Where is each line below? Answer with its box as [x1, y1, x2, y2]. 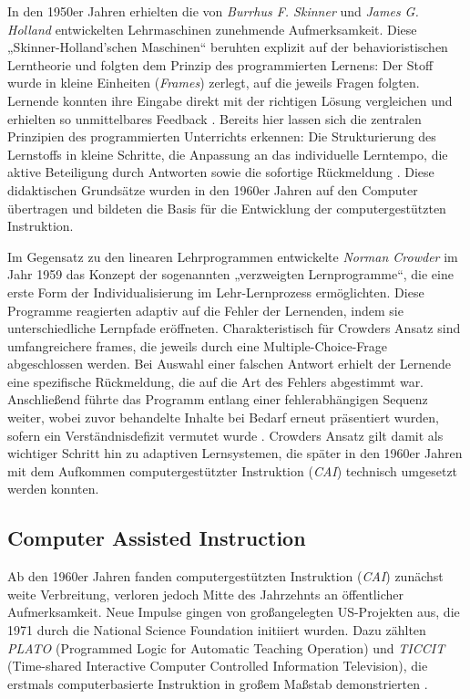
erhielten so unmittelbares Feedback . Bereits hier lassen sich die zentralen [7, 109, 422, 128]
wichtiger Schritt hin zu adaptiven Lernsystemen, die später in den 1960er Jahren [7, 443, 463, 463]
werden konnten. [7, 479, 99, 498]
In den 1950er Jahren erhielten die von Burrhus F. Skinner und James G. [7, 2, 419, 20]
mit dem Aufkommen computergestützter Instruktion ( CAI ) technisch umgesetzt [7, 461, 458, 480]
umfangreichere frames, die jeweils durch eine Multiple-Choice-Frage [7, 336, 388, 355]
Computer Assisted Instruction [7, 524, 306, 552]
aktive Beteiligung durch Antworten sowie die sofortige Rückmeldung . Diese [7, 162, 434, 182]
